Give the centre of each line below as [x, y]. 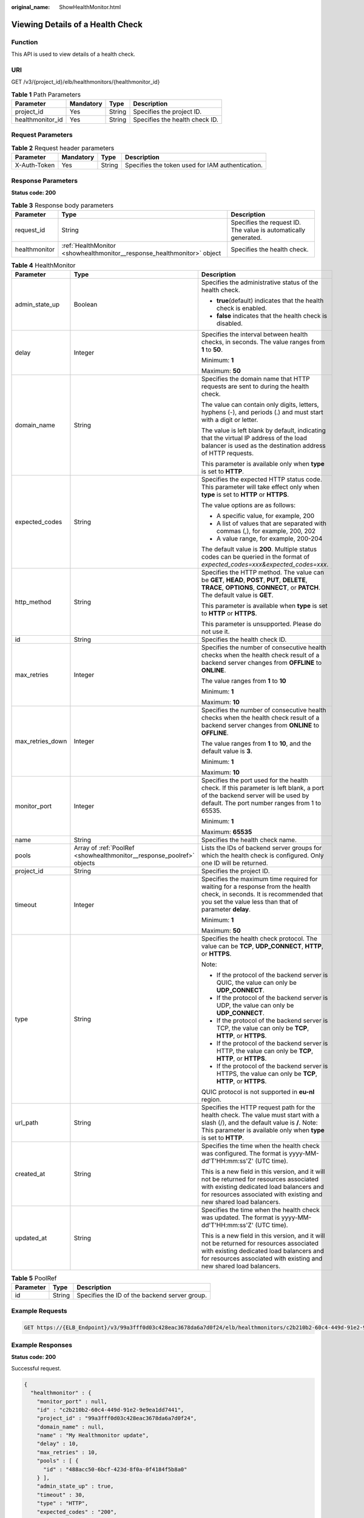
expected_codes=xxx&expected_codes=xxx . [265, 565]
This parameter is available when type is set [264, 606]
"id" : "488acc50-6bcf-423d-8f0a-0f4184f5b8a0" [115, 1469]
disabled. [229, 324]
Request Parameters [42, 135]
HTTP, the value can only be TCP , [265, 1051]
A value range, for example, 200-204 [269, 539]
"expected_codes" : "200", [77, 1512]
